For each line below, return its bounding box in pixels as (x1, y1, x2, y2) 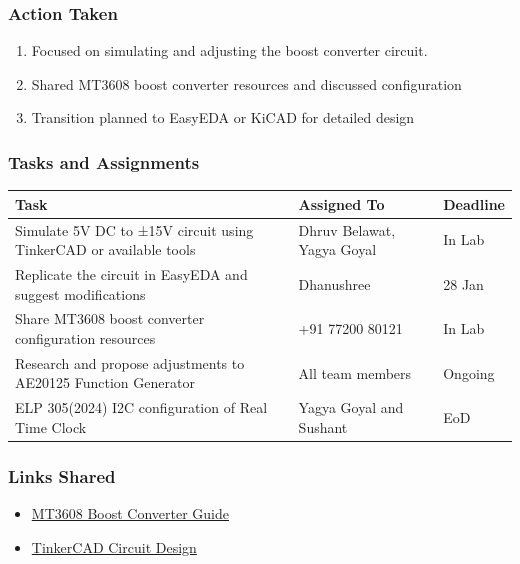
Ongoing (443, 362, 495, 383)
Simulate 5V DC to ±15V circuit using (15, 219, 254, 240)
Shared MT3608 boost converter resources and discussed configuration (31, 73, 462, 94)
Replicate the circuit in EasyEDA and (15, 264, 248, 284)
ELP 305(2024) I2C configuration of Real (15, 397, 268, 418)
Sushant (298, 416, 348, 437)
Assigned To (298, 193, 385, 214)
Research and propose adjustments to (15, 352, 245, 373)
